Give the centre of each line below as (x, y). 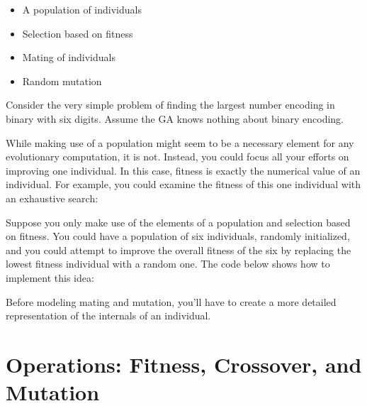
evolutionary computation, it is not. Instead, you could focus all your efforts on (177, 157)
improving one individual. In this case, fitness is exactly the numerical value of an (183, 170)
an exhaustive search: (52, 198)
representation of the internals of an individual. (108, 316)
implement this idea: (50, 277)
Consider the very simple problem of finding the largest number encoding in (170, 105)
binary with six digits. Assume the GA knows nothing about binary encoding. (175, 118)
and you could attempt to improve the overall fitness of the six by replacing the (179, 249)
